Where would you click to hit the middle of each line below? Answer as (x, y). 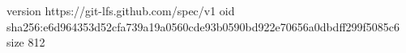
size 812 (26, 42)
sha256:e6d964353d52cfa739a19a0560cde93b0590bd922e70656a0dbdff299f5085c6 (203, 26)
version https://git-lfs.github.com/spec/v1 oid (121, 10)
